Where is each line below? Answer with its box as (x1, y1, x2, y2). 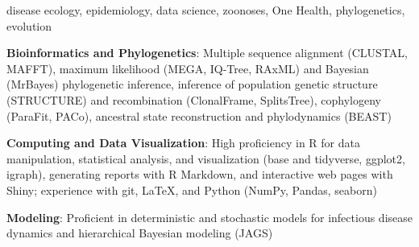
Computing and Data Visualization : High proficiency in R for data (6, 134, 360, 151)
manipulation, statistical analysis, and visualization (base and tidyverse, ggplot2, (6, 150, 405, 167)
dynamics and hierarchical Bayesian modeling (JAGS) (6, 224, 273, 241)
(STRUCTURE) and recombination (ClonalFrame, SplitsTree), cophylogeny (6, 91, 381, 108)
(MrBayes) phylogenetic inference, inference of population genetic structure (6, 76, 378, 93)
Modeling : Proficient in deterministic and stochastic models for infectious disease (6, 208, 413, 225)
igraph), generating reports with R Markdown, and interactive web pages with (6, 166, 393, 183)
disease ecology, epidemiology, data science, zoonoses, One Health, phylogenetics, (6, 2, 405, 18)
